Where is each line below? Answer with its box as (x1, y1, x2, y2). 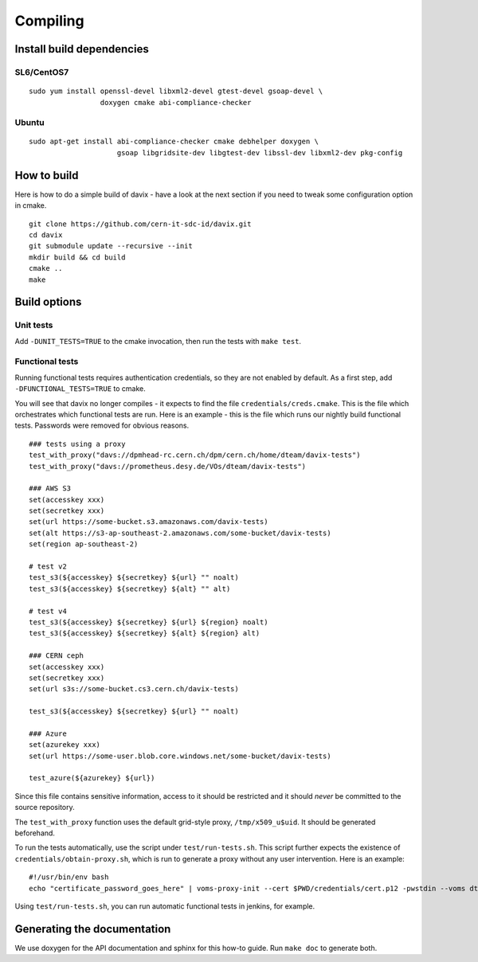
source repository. (14, 803, 75, 812)
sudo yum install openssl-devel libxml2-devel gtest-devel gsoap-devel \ (29, 87, 323, 96)
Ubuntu (14, 117, 45, 128)
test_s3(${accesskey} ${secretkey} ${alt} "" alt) (29, 584, 231, 593)
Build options (14, 295, 82, 309)
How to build (14, 168, 79, 182)
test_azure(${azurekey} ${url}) (29, 773, 155, 783)
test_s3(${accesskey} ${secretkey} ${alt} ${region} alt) (29, 629, 261, 638)
